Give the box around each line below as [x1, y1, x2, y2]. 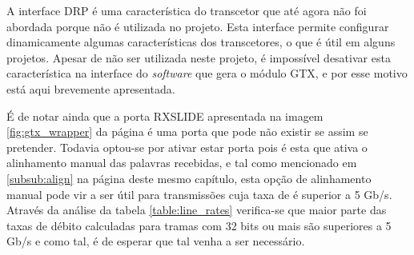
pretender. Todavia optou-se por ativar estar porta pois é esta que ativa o [6, 138, 368, 155]
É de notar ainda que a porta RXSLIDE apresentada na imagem [6, 107, 324, 124]
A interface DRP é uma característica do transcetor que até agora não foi [6, 2, 367, 18]
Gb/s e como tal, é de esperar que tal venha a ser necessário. [6, 233, 305, 249]
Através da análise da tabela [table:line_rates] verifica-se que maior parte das [6, 201, 387, 218]
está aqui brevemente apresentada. [6, 80, 175, 97]
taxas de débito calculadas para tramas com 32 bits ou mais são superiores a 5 [6, 217, 392, 233]
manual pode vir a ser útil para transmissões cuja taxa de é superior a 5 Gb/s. [6, 185, 392, 202]
